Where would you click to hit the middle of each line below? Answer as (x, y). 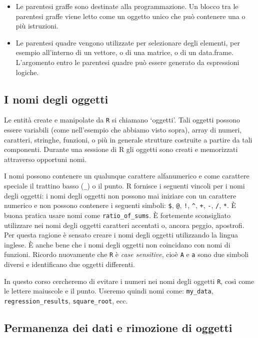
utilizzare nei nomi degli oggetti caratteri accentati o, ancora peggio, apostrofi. (124, 225)
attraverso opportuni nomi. (45, 159)
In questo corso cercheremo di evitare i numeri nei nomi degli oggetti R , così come (129, 281)
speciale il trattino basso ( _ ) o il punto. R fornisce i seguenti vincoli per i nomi (124, 185)
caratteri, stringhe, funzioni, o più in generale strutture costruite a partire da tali (128, 139)
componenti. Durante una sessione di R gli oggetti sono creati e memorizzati (121, 149)
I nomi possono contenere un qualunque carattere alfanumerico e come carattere (127, 176)
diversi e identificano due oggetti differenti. (69, 264)
